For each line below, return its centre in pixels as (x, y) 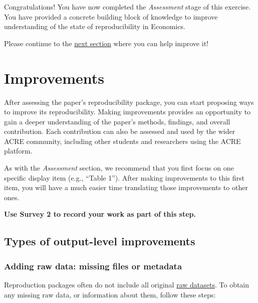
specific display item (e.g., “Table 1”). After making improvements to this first (124, 177)
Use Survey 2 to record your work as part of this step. (100, 214)
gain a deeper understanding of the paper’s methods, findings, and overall (117, 121)
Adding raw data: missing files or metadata (93, 266)
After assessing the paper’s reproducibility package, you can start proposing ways (129, 102)
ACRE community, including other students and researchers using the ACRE (122, 141)
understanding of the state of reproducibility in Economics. (95, 26)
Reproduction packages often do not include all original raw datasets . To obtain (127, 285)
